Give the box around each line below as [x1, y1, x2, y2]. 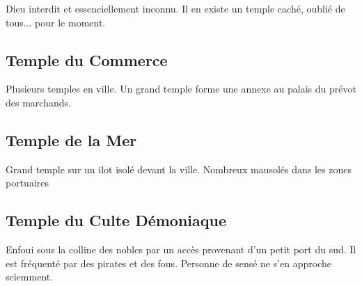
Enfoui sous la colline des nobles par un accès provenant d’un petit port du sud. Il [6, 242, 356, 257]
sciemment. [6, 269, 54, 284]
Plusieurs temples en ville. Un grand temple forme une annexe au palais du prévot [6, 81, 356, 96]
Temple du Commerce [6, 49, 168, 70]
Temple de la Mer [6, 129, 137, 150]
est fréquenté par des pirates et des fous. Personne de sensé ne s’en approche [6, 255, 332, 270]
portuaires [6, 175, 49, 190]
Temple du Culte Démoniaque [6, 209, 227, 231]
